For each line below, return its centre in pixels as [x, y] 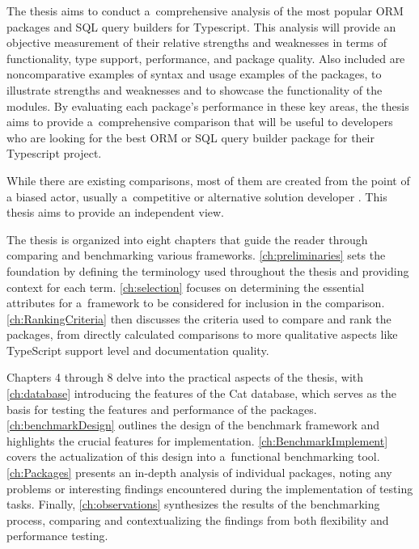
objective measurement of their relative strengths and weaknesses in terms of [197, 42]
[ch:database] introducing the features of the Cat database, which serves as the [202, 393]
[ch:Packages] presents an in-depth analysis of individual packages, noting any [199, 473]
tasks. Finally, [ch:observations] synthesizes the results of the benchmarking [193, 504]
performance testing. [57, 536]
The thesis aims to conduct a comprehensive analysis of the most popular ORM [205, 11]
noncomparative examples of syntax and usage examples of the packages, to [194, 74]
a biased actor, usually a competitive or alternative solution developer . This [197, 196]
